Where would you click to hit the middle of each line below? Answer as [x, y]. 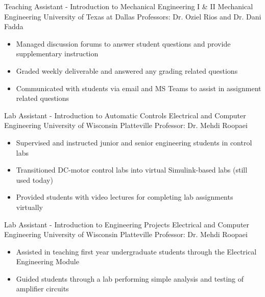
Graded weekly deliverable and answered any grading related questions [127, 70]
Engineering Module [47, 261]
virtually [29, 207]
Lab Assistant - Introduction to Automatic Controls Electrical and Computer [125, 115]
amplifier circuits [42, 289]
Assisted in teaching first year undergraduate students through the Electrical [136, 251]
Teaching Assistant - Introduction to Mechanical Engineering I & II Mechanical [129, 6]
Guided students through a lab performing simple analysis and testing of [130, 278]
